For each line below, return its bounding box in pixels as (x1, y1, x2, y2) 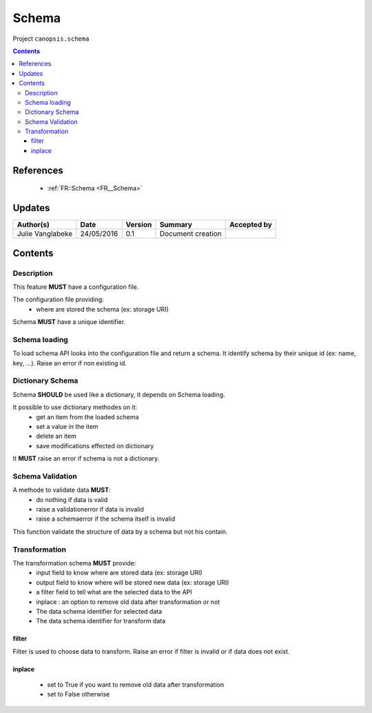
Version (125, 220, 152, 230)
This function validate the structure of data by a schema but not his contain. (12, 528, 228, 536)
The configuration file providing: (12, 295, 105, 303)
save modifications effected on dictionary (36, 441, 154, 450)
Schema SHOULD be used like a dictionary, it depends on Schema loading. (12, 390, 225, 399)
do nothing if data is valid (36, 495, 108, 503)
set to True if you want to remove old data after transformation (47, 681, 224, 689)
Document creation (159, 229, 222, 239)
